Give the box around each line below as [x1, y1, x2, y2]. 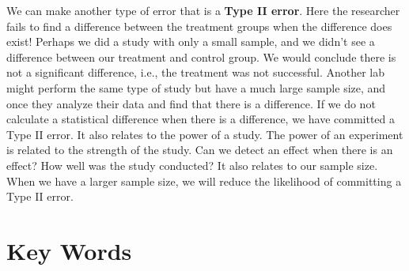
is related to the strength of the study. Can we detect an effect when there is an [6, 141, 393, 158]
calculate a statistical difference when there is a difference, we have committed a [6, 111, 396, 127]
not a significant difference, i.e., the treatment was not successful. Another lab [6, 64, 385, 81]
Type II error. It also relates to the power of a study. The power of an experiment [6, 126, 403, 142]
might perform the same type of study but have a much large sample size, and [6, 79, 386, 96]
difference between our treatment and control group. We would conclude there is [6, 48, 396, 65]
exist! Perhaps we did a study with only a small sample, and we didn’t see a [6, 33, 375, 50]
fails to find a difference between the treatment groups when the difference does [6, 17, 392, 34]
